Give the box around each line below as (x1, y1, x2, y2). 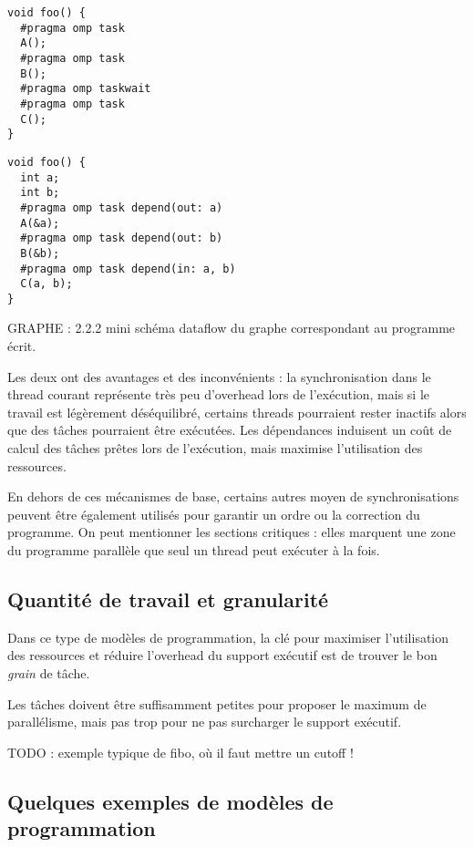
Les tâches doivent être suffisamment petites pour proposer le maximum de (7, 694, 427, 713)
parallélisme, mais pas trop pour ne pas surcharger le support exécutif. (7, 712, 402, 731)
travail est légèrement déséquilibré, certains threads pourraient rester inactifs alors (7, 402, 467, 421)
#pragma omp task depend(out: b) (20, 232, 223, 245)
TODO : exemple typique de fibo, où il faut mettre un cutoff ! (7, 742, 354, 761)
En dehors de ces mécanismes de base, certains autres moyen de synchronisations (7, 487, 459, 506)
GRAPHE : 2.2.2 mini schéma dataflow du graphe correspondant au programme (7, 318, 456, 337)
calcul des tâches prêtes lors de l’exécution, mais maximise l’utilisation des (7, 439, 423, 458)
